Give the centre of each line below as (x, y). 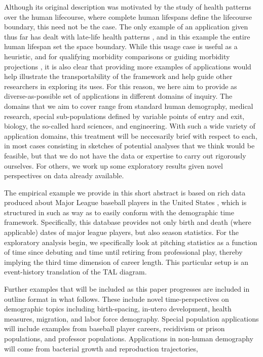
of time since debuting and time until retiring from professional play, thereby (123, 252)
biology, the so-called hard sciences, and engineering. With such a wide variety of (130, 126)
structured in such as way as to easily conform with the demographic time (119, 212)
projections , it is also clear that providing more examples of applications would (128, 66)
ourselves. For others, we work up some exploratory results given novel (114, 165)
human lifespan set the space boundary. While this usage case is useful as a (121, 46)
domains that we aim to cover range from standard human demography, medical (129, 106)
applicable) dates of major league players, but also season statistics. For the (121, 232)
